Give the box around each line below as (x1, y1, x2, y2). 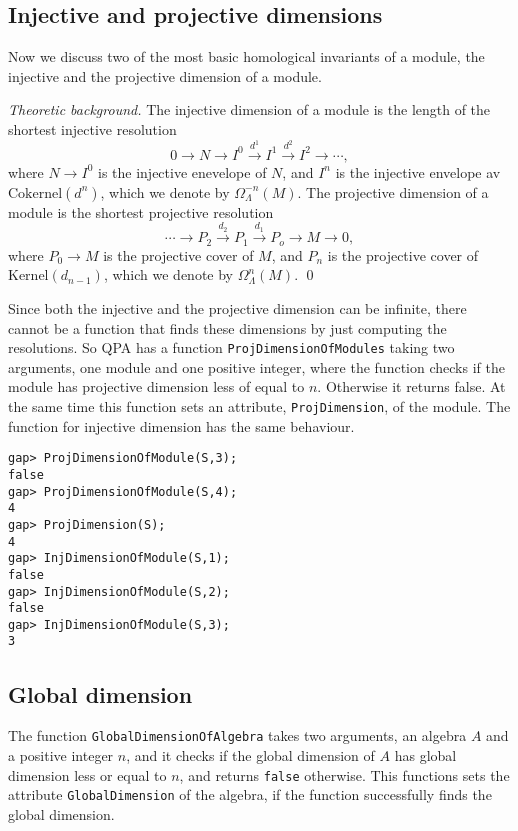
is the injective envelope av (335, 161, 501, 182)
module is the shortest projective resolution (8, 201, 274, 222)
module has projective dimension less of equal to (8, 376, 305, 397)
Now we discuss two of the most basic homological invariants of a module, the (8, 46, 485, 67)
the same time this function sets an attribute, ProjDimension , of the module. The (8, 396, 511, 416)
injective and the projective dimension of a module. (8, 65, 322, 86)
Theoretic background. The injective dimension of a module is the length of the (8, 99, 491, 120)
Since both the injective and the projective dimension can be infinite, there (8, 297, 467, 318)
